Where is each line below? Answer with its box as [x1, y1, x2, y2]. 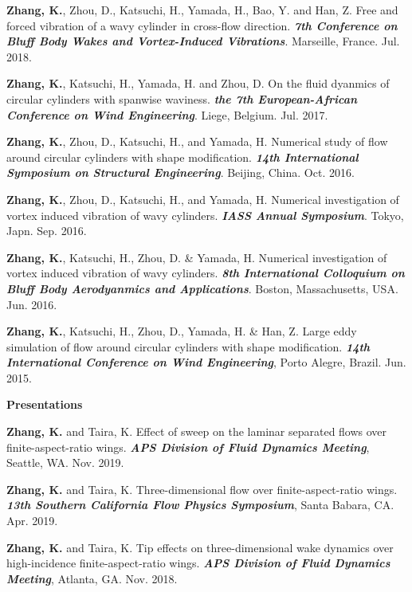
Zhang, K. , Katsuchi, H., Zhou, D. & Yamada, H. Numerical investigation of [6, 249, 387, 265]
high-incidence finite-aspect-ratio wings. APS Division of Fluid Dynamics [6, 555, 390, 571]
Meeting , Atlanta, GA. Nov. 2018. [6, 570, 178, 586]
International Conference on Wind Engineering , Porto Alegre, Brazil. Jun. [6, 354, 406, 370]
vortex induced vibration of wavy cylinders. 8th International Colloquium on [6, 265, 405, 281]
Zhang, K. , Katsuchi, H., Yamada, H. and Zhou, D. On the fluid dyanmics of [6, 75, 390, 92]
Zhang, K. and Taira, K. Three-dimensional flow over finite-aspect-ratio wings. [6, 480, 398, 497]
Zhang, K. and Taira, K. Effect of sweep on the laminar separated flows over [6, 423, 387, 440]
